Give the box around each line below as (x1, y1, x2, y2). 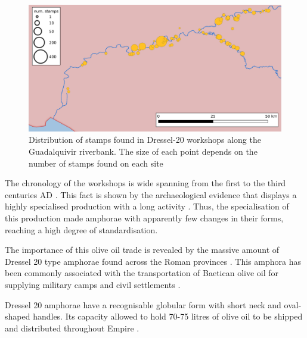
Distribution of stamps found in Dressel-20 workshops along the (29, 133, 261, 146)
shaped (5, 310, 30, 323)
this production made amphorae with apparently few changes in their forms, (5, 211, 284, 224)
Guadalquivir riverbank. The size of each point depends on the (29, 145, 258, 158)
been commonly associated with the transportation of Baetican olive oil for (5, 267, 279, 279)
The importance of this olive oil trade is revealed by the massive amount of (5, 243, 280, 256)
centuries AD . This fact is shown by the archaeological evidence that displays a (5, 188, 297, 201)
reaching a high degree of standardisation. (5, 223, 158, 236)
